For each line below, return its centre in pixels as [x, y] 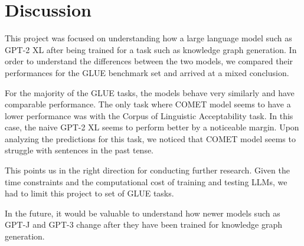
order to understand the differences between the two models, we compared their [149, 61]
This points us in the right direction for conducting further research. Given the [147, 170]
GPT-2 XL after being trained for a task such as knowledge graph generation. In [151, 49]
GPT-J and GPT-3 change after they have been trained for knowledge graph [143, 224]
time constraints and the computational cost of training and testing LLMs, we [146, 181]
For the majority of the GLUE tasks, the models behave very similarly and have [150, 92]
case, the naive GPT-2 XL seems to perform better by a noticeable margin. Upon [152, 127]
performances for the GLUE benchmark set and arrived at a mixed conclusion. [147, 72]
